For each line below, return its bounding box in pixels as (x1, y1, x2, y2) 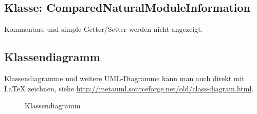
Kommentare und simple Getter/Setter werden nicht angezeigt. (4, 24, 203, 34)
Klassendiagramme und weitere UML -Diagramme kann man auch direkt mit (4, 73, 245, 83)
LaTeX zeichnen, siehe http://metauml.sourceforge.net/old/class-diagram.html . (4, 83, 254, 93)
